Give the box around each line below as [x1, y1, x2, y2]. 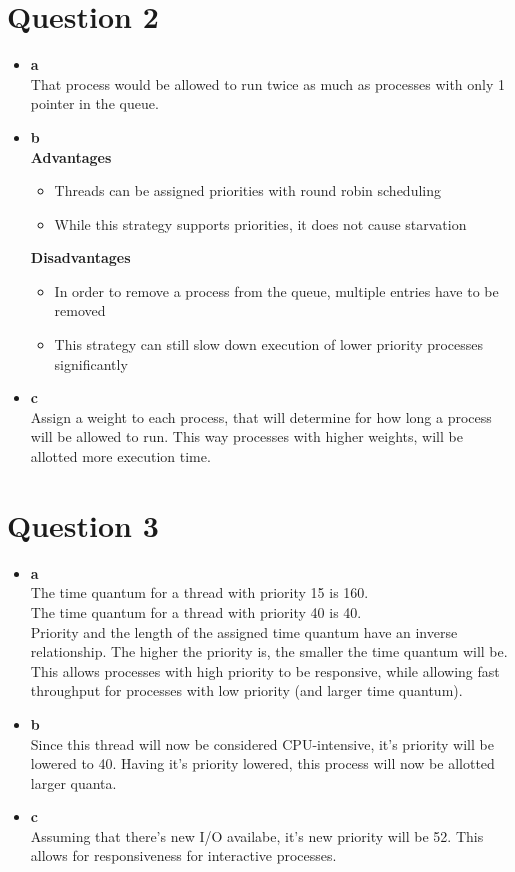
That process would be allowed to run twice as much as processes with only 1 [30, 73, 506, 94]
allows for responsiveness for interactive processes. [30, 845, 337, 866]
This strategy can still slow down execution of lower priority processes [54, 334, 484, 355]
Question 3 [7, 504, 159, 545]
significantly [54, 353, 128, 374]
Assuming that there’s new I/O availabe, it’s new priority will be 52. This [30, 825, 484, 846]
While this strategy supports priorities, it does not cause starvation [54, 213, 467, 234]
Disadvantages [30, 247, 131, 268]
